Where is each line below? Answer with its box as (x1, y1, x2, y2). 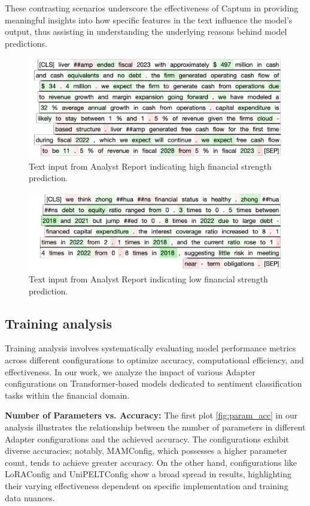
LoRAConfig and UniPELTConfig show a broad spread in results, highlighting (5, 468, 292, 480)
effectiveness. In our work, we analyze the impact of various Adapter (5, 365, 256, 378)
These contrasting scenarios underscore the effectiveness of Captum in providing (5, 2, 299, 14)
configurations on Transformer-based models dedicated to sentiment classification (5, 377, 302, 390)
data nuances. (5, 491, 55, 504)
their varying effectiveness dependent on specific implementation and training (5, 479, 288, 492)
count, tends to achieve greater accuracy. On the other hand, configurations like (5, 456, 297, 468)
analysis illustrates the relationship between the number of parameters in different (5, 420, 306, 433)
